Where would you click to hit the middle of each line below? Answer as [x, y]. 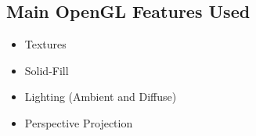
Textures [45, 44]
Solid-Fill [47, 70]
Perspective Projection [79, 122]
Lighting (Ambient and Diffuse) [101, 97]
